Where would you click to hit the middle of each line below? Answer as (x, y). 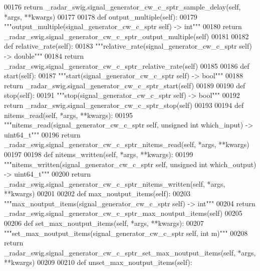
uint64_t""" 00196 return (42, 134)
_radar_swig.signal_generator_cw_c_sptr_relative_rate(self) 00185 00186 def (127, 65)
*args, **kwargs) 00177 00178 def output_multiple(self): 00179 (101, 16)
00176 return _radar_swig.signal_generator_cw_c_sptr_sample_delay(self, (122, 7)
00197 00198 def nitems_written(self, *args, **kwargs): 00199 (99, 154)
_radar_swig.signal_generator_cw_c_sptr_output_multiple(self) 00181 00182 (126, 36)
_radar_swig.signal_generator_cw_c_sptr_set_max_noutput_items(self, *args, (130, 252)
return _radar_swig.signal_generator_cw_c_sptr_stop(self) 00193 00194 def (124, 105)
